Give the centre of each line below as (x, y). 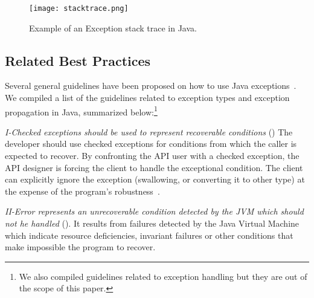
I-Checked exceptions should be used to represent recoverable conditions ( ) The (149, 131)
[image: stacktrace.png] (79, 8)
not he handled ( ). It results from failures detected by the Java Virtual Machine (152, 223)
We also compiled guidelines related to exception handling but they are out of (163, 276)
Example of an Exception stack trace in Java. (113, 28)
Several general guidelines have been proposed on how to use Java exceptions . (151, 86)
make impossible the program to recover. (80, 247)
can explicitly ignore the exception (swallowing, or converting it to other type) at (155, 179)
